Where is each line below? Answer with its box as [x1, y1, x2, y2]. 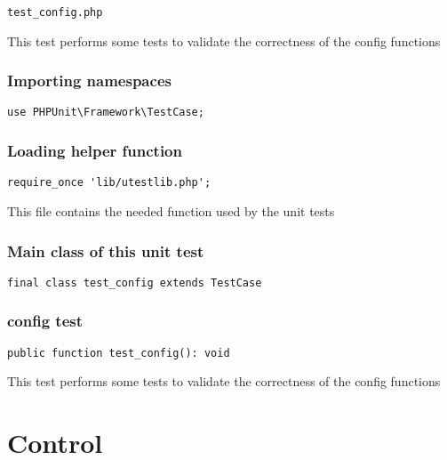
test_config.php [7, 6, 103, 19]
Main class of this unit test [7, 239, 204, 262]
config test [7, 310, 84, 332]
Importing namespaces [7, 69, 172, 92]
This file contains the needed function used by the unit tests [7, 202, 335, 220]
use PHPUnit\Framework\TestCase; [7, 106, 204, 119]
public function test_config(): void [7, 346, 230, 359]
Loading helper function [7, 140, 182, 162]
